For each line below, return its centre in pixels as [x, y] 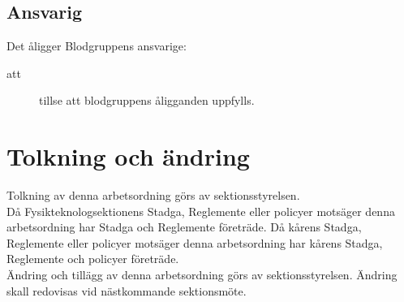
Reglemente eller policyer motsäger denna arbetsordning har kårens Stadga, [195, 242]
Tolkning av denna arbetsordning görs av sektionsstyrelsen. [153, 195]
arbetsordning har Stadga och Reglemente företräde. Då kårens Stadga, [184, 227]
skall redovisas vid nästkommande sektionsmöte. [127, 290]
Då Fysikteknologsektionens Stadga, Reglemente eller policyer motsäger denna [201, 211]
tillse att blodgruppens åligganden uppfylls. [147, 100]
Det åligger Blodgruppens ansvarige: [97, 46]
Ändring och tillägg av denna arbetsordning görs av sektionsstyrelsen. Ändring [202, 275]
